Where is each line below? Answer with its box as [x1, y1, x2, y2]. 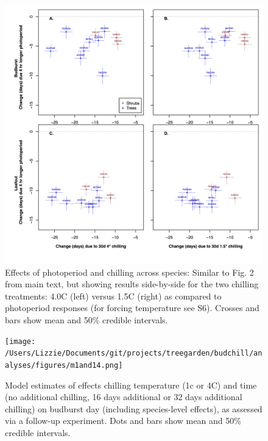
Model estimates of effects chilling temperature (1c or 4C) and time [5, 378, 257, 391]
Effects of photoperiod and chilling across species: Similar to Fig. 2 [5, 265, 254, 278]
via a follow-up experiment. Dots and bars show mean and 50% [5, 414, 241, 427]
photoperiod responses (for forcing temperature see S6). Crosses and [5, 301, 259, 314]
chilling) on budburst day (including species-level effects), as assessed [5, 402, 263, 415]
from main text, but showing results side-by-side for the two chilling [5, 278, 259, 290]
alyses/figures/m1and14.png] [5, 360, 123, 370]
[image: [5, 337, 36, 346]
